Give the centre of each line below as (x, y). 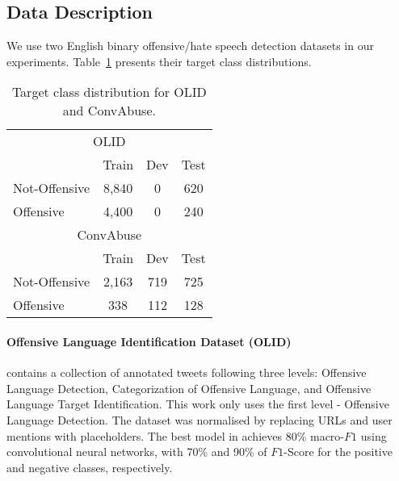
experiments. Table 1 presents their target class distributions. (159, 61)
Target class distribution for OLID (109, 92)
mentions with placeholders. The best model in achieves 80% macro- (176, 435)
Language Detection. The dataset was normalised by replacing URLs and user (199, 419)
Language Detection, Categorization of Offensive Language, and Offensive (189, 388)
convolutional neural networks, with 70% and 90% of (137, 452)
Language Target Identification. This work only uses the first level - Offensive (198, 404)
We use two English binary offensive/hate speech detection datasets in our (190, 46)
